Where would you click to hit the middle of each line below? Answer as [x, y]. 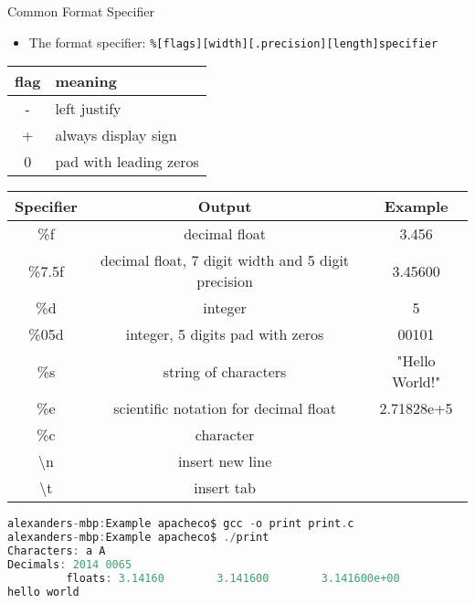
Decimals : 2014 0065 [70, 564]
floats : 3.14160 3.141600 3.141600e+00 [233, 578]
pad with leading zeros [127, 162]
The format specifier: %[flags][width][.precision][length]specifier [233, 42]
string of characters [225, 371]
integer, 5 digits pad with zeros [225, 334]
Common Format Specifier [81, 11]
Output [225, 206]
